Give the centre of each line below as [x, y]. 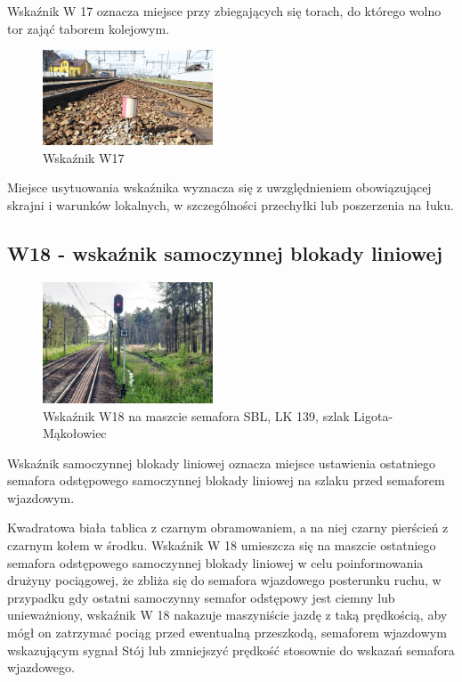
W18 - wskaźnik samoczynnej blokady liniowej [225, 252]
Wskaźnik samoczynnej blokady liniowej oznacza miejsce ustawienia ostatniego [222, 463]
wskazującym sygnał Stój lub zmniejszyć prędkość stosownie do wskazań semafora [231, 650]
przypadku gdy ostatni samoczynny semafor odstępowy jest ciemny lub [201, 597]
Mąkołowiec [75, 433]
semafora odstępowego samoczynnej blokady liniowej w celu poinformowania [215, 562]
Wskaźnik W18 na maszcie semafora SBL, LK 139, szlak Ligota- [218, 415]
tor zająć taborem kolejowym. [89, 28]
